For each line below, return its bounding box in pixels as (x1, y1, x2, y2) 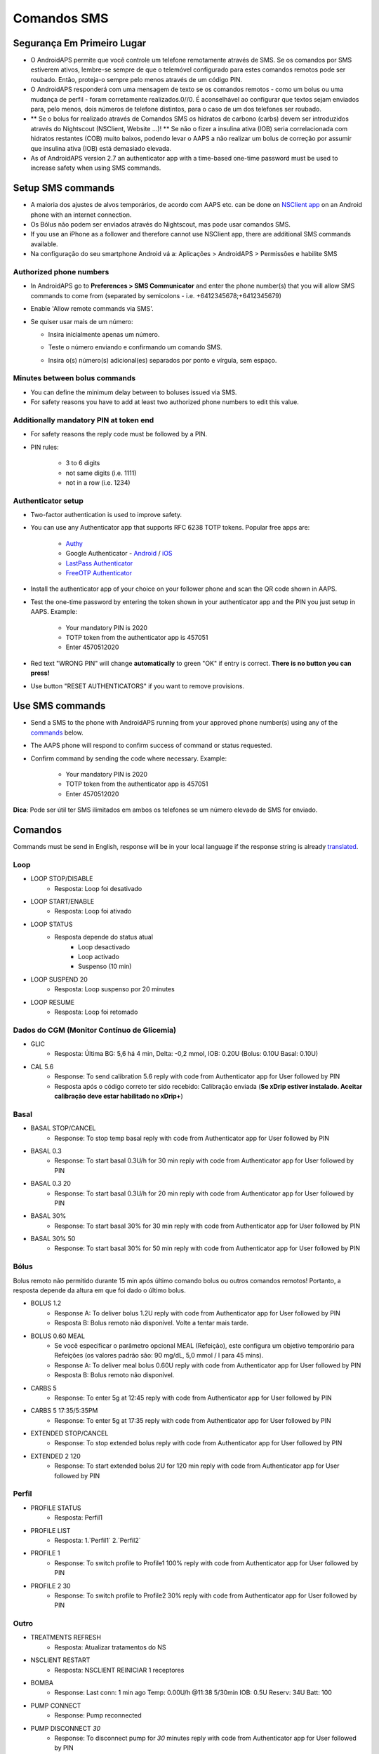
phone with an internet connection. (30, 210, 132, 219)
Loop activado (78, 952, 119, 960)
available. (30, 239, 59, 248)
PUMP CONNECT (30, 1701, 81, 1710)
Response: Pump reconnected (54, 1711, 142, 1720)
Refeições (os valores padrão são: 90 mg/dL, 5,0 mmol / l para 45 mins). (54, 1351, 264, 1360)
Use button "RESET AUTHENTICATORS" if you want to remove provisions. (30, 681, 245, 690)
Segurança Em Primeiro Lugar (13, 37, 147, 49)
